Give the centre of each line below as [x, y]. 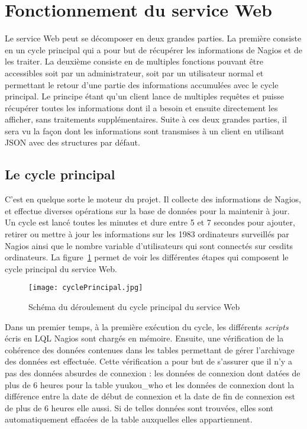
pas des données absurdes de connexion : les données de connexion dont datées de [153, 373]
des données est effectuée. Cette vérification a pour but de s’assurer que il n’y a [148, 361]
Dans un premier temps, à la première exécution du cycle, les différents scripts [147, 326]
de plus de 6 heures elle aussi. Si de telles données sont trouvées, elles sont [139, 407]
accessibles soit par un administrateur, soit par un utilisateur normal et [134, 72]
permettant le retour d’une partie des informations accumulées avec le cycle [142, 84]
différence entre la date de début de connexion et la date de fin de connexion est [150, 396]
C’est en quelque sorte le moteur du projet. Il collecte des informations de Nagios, [153, 199]
